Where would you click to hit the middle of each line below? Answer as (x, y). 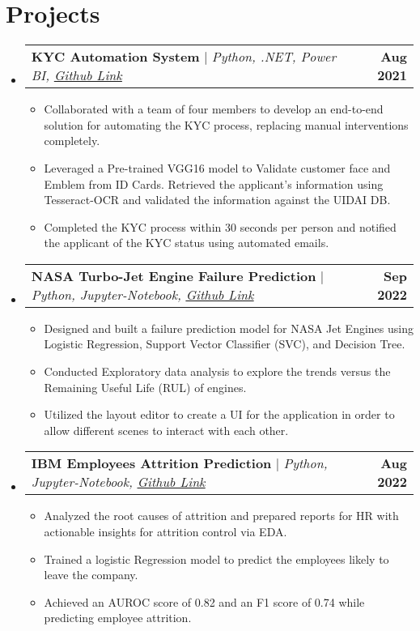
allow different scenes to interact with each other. (166, 430)
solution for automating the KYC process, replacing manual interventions (226, 124)
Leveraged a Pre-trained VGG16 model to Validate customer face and (217, 167)
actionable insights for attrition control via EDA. (165, 532)
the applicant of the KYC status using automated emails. (187, 243)
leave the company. (91, 575)
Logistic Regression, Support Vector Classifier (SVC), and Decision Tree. (225, 344)
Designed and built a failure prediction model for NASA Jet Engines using (229, 328)
